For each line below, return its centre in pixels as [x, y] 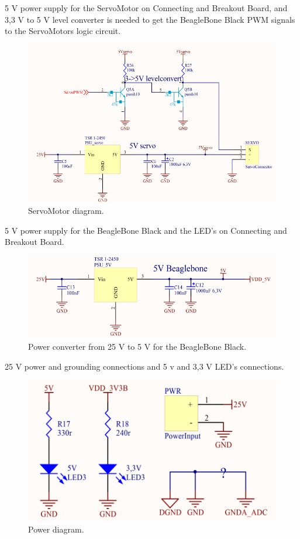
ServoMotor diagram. [66, 211]
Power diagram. [56, 529]
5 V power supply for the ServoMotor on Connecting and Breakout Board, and [146, 8]
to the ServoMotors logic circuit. [63, 31]
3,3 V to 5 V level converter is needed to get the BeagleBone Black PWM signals [150, 19]
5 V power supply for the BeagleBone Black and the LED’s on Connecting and [146, 230]
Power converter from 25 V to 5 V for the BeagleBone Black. [137, 347]
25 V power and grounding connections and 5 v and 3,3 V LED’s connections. [144, 366]
